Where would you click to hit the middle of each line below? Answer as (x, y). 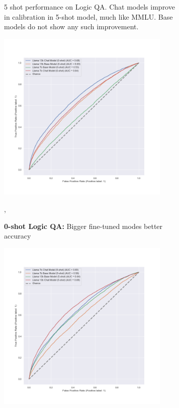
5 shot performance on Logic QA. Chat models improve (89, 7)
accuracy (18, 236)
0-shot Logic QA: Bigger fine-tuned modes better (83, 226)
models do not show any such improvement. (71, 26)
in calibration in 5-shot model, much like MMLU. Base (88, 16)
